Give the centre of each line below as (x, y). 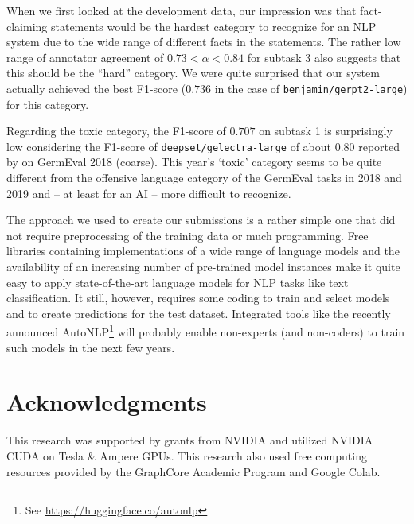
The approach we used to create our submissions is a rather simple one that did (201, 220)
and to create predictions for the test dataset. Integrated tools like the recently (199, 313)
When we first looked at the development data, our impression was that (182, 10)
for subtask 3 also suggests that (324, 57)
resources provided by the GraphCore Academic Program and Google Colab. (193, 471)
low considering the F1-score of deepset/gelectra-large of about (169, 146)
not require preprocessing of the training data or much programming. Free (187, 235)
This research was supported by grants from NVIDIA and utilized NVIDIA (190, 440)
